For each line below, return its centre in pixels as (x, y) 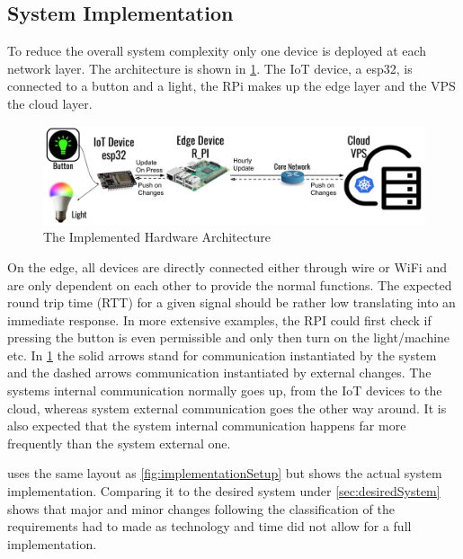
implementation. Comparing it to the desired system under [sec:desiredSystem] (224, 491)
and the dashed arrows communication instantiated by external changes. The (219, 373)
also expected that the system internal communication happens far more (207, 426)
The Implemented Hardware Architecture (157, 237)
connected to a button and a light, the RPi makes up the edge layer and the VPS (231, 86)
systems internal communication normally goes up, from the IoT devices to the (225, 390)
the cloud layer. (50, 103)
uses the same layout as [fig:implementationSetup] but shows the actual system (225, 473)
